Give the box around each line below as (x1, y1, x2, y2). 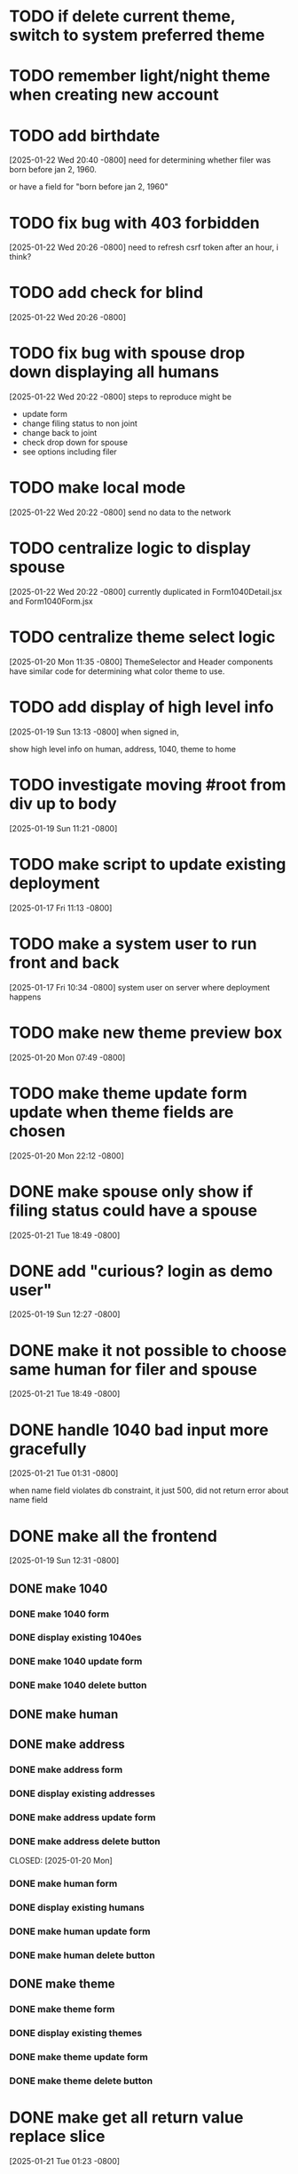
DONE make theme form (9, 2003, 115, 2016)
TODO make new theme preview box (9, 1023, 283, 1042)
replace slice (9, 2127, 106, 2146)
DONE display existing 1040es (9, 1632, 142, 1644)
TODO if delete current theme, (9, 6, 236, 27)
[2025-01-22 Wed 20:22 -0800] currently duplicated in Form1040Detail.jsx (9, 587, 282, 597)
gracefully (9, 1439, 87, 1459)
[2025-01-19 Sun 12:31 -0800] (9, 1555, 120, 1566)
